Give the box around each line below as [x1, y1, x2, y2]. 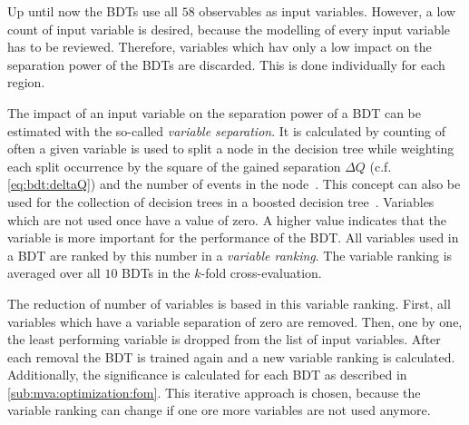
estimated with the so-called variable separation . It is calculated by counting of [7, 121, 446, 140]
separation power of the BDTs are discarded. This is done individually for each [7, 54, 445, 74]
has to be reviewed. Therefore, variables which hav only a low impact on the [7, 37, 432, 56]
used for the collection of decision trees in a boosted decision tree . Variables [7, 192, 435, 211]
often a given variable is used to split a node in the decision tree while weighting [7, 139, 454, 158]
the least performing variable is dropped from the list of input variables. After [7, 330, 441, 349]
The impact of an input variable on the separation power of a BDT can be [7, 103, 421, 122]
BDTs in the [122, 263, 191, 282]
